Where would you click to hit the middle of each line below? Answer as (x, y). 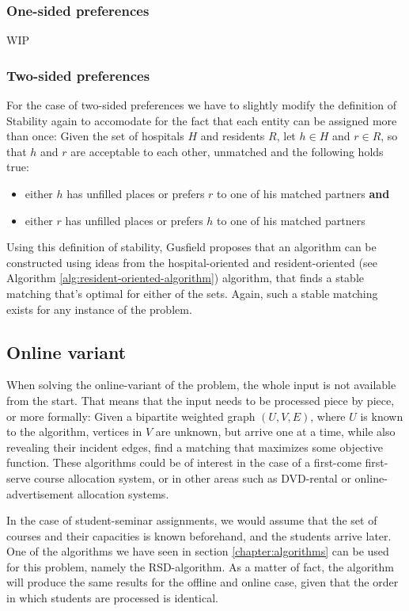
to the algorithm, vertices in (74, 432)
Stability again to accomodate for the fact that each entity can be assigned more (202, 120)
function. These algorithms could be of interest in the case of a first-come (184, 462)
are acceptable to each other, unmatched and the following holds (227, 151)
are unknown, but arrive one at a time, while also (275, 432)
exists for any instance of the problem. (99, 309)
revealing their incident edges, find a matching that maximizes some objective (195, 447)
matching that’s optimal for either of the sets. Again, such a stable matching (192, 293)
